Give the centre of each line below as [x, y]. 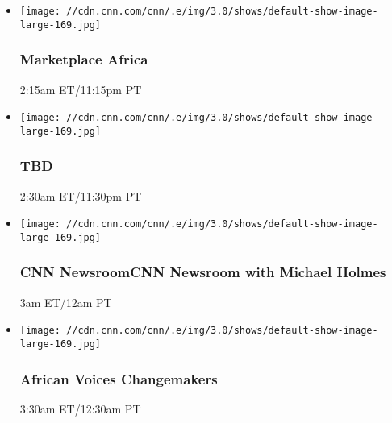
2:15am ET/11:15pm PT [81, 89]
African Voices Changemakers [119, 378]
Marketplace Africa [84, 59]
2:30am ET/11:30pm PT [81, 195]
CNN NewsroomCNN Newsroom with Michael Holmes [203, 272]
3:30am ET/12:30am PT [80, 408]
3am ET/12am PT [66, 302]
